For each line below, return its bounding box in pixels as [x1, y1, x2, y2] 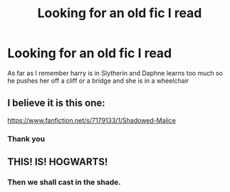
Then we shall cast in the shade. [7, 177, 121, 187]
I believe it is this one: [7, 97, 105, 109]
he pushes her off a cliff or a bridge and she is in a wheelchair [7, 76, 189, 85]
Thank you [7, 133, 45, 143]
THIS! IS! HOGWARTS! [7, 156, 108, 168]
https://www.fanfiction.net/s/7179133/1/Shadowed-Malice [7, 116, 177, 124]
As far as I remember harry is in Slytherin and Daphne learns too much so [7, 69, 223, 77]
